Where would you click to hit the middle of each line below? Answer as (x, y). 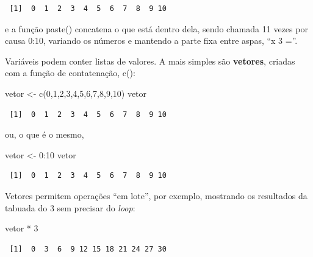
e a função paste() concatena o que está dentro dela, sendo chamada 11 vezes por (156, 28)
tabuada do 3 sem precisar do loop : (70, 207)
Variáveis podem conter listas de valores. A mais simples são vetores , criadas (150, 61)
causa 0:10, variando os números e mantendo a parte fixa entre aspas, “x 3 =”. (151, 40)
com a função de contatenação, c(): (70, 73)
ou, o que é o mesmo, (45, 134)
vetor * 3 (22, 228)
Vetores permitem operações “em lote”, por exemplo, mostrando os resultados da (156, 195)
